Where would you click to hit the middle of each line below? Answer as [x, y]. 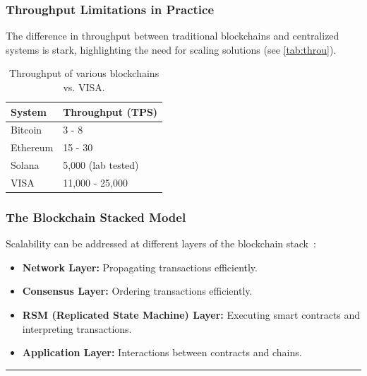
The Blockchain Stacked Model [96, 217]
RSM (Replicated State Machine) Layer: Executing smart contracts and [191, 315]
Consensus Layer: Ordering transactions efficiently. [137, 291]
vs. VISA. [84, 87]
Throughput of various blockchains [84, 73]
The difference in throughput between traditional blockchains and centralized [173, 36]
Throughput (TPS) [110, 111]
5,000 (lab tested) [101, 165]
